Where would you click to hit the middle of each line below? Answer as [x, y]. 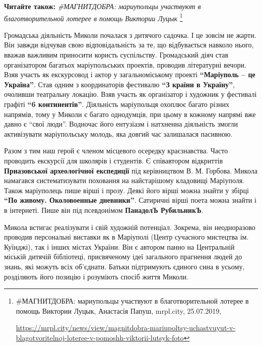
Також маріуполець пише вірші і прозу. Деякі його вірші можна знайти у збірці [126, 190]
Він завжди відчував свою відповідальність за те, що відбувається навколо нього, [129, 45]
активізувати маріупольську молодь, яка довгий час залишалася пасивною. [118, 133]
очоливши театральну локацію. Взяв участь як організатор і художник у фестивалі [130, 94]
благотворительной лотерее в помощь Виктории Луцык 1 [93, 17]
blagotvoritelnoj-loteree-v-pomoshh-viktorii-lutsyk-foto [100, 337]
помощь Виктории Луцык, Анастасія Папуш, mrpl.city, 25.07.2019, [119, 310]
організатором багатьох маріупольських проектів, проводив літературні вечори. [125, 64]
